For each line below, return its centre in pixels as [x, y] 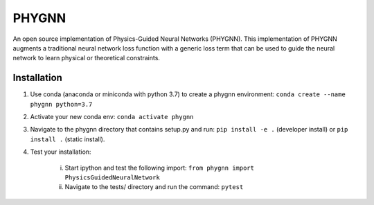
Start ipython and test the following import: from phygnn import [159, 168]
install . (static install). [68, 139]
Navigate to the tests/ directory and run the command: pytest [154, 187]
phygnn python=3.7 [61, 104]
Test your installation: [61, 152]
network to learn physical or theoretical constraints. [87, 58]
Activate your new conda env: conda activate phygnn [112, 117]
